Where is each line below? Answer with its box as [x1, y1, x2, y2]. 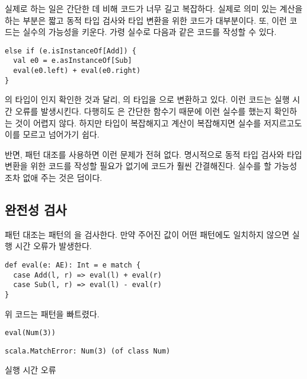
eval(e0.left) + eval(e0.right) [13, 66, 141, 75]
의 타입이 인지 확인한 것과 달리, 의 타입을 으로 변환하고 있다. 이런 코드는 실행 [5, 93, 290, 106]
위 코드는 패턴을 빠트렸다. [5, 307, 100, 320]
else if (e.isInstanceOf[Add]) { [5, 46, 136, 55]
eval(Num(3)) [5, 329, 56, 337]
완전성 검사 [5, 200, 67, 218]
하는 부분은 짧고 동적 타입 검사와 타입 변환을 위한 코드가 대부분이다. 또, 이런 [5, 14, 287, 26]
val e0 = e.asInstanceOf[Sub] [13, 56, 132, 65]
